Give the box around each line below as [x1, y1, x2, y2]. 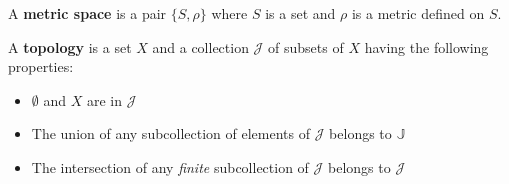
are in [86, 89, 123, 110]
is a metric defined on [351, 3, 485, 23]
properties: [8, 56, 74, 77]
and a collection [152, 36, 249, 57]
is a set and [265, 3, 336, 23]
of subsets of [268, 36, 344, 57]
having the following [364, 36, 489, 57]
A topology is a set [8, 36, 132, 57]
